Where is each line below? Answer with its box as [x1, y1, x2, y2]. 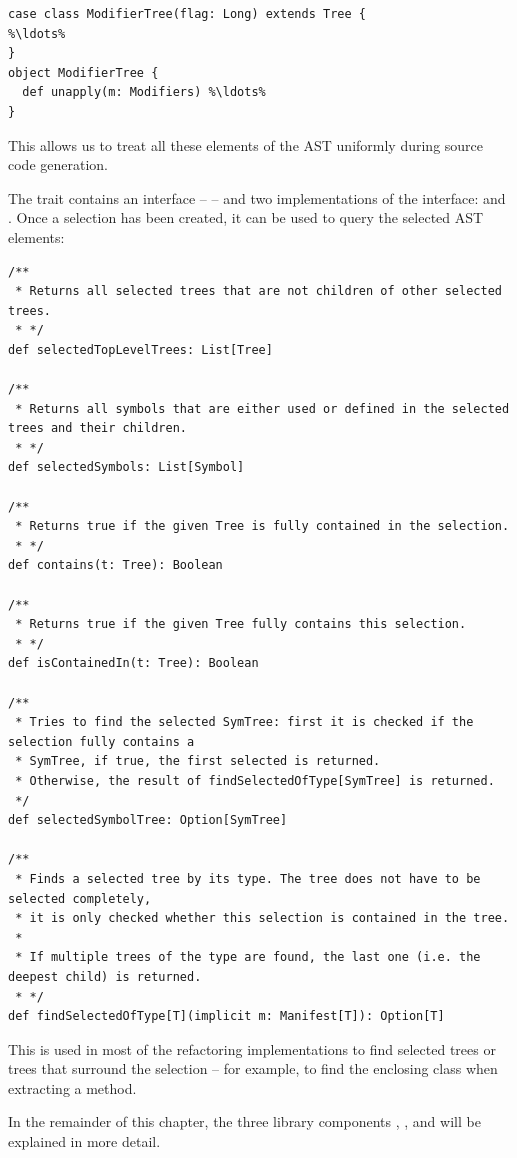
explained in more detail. [8, 1131, 161, 1152]
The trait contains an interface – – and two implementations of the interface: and [8, 187, 506, 208]
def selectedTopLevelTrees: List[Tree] [8, 342, 273, 357]
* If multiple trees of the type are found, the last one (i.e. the [15, 950, 481, 965]
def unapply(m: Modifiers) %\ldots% [22, 85, 266, 100]
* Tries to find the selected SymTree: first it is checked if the [15, 715, 474, 730]
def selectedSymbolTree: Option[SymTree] [8, 813, 288, 828]
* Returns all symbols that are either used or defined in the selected [15, 401, 510, 416]
